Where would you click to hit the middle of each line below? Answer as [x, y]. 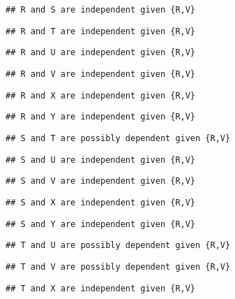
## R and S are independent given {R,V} [101, 10]
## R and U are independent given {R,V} [101, 53]
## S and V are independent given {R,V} [101, 181]
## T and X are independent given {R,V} [101, 288]
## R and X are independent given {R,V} [101, 95]
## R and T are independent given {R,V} [101, 31]
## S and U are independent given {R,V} [101, 160]
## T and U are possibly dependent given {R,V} [118, 246]
